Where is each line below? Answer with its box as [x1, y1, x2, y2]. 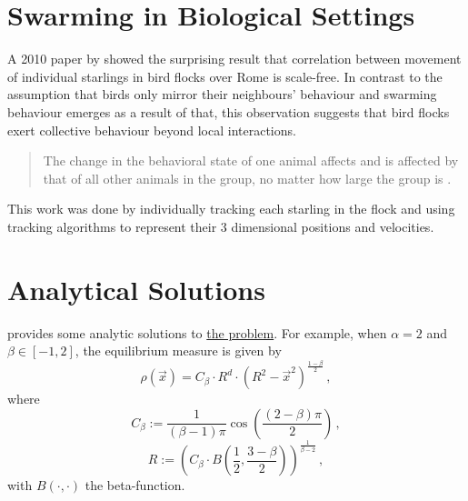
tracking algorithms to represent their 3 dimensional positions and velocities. [7, 216, 434, 235]
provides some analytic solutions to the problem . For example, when [7, 323, 387, 342]
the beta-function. [85, 476, 185, 495]
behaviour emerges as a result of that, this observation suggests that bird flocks [7, 102, 450, 121]
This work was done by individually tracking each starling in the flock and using [7, 199, 455, 218]
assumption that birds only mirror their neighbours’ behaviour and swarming [7, 85, 437, 104]
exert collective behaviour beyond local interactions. [7, 120, 296, 139]
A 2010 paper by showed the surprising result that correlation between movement [7, 49, 462, 68]
